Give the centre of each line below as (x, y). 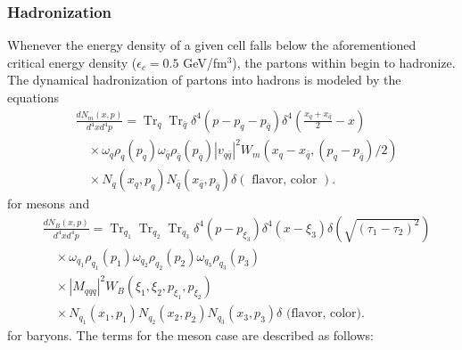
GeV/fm (205, 62)
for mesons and (49, 203)
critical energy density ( (72, 62)
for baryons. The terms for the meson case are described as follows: (190, 334)
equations (33, 97)
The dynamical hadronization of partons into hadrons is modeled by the (204, 80)
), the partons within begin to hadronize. (344, 62)
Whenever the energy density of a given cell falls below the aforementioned (212, 45)
